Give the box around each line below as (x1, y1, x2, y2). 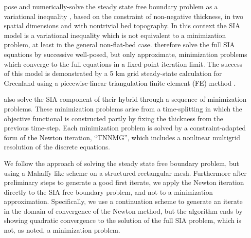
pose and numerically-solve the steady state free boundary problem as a (4, 1, 218, 11)
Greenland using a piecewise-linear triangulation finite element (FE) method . (4, 77, 236, 88)
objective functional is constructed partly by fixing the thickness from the (4, 113, 223, 123)
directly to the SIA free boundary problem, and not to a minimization (4, 186, 213, 197)
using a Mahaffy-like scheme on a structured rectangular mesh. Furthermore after (4, 167, 247, 178)
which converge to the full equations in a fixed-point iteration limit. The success (4, 58, 242, 69)
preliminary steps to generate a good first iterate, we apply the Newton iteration (4, 177, 244, 187)
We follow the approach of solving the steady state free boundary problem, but (4, 158, 239, 168)
